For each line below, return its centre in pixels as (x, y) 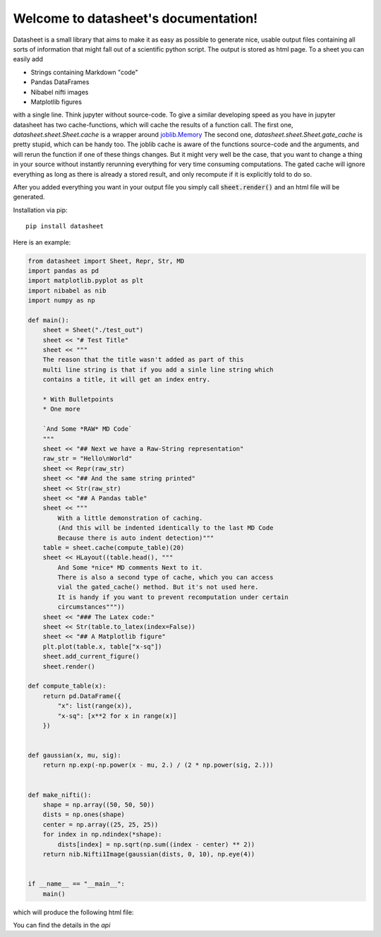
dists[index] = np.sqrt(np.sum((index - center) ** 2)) (156, 844)
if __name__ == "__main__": (76, 884)
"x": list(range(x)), (95, 706)
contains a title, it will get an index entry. (127, 379)
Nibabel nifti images (60, 92)
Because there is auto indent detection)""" (136, 538)
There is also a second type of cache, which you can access (165, 577)
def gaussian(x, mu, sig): (74, 755)
